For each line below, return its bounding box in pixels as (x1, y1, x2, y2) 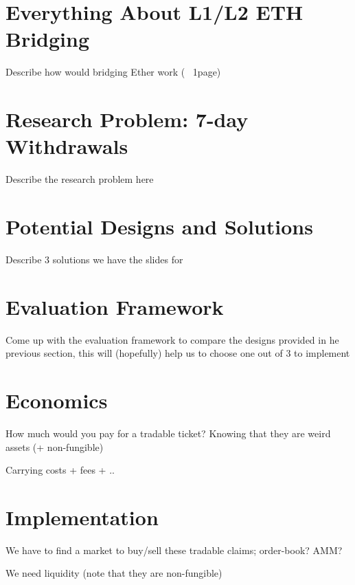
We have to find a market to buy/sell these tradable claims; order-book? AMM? (5, 542, 343, 557)
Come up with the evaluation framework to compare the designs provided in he (5, 332, 339, 346)
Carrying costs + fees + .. (5, 463, 115, 477)
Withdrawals (5, 132, 128, 160)
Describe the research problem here (5, 172, 154, 186)
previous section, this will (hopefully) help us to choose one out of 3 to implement (5, 346, 350, 360)
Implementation (5, 503, 159, 531)
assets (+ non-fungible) (5, 439, 104, 454)
